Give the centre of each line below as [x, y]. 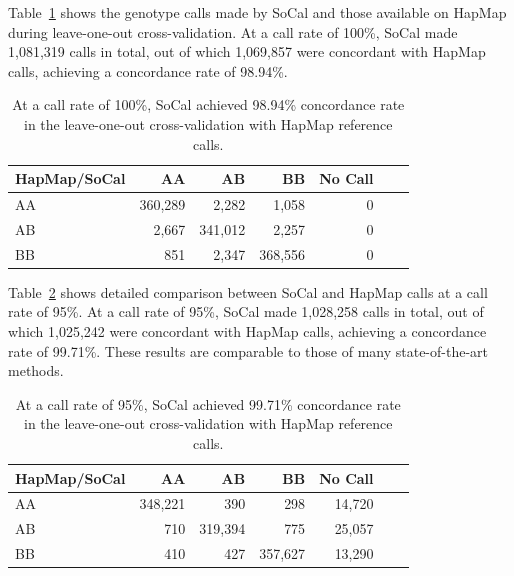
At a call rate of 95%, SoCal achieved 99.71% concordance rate [208, 403]
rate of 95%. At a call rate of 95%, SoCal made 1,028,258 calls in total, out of [246, 311]
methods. [36, 370]
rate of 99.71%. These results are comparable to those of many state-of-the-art [248, 350]
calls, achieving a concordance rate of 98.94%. [148, 70]
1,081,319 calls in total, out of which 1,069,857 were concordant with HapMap [247, 51]
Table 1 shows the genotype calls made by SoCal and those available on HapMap [257, 12]
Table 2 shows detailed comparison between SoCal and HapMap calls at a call [248, 291]
